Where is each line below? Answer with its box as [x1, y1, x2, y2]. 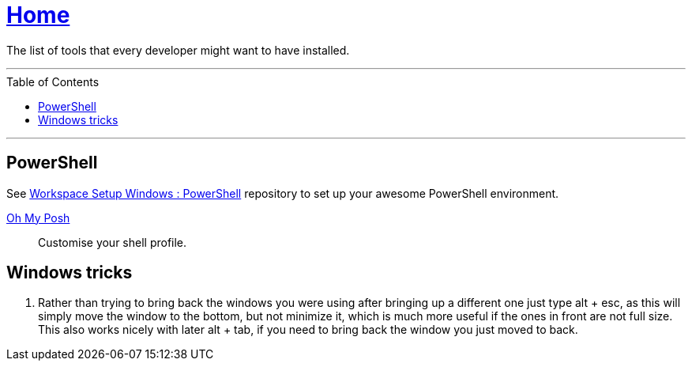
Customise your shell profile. [38, 235, 187, 249]
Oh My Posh [6, 210, 70, 225]
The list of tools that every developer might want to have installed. [6, 43, 350, 57]
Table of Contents [6, 74, 100, 89]
